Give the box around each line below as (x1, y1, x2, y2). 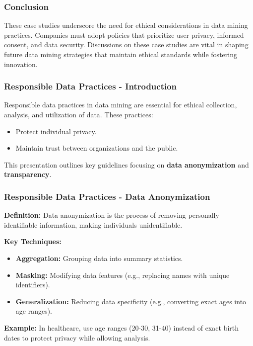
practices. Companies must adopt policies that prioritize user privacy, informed (4, 29, 244, 40)
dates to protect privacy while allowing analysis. (4, 332, 150, 343)
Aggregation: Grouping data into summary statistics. (15, 253, 183, 263)
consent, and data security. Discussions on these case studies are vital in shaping (4, 39, 249, 50)
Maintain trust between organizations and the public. (15, 143, 178, 153)
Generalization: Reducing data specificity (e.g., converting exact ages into (15, 296, 247, 306)
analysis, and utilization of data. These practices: (4, 109, 153, 119)
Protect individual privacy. (15, 126, 97, 136)
